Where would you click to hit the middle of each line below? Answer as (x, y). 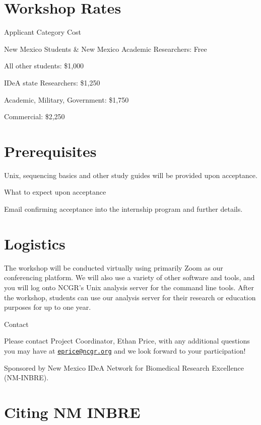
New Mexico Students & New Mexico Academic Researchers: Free (106, 49)
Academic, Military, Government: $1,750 (67, 99)
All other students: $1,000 (44, 66)
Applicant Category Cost (43, 32)
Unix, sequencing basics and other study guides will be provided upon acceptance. (131, 175)
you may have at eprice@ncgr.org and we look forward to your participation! (125, 350)
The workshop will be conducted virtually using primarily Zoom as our (114, 267)
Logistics (35, 243)
